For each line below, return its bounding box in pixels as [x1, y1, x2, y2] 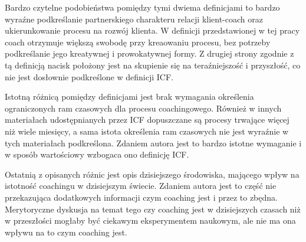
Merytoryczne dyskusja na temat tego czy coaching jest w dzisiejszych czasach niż [5, 202, 301, 215]
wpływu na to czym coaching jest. [5, 225, 127, 238]
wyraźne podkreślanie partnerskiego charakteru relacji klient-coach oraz [5, 12, 263, 25]
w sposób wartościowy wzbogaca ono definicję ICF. [5, 148, 189, 161]
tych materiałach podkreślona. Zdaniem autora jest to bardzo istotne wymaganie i [5, 136, 302, 149]
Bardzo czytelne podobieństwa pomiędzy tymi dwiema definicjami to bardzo [5, 1, 280, 13]
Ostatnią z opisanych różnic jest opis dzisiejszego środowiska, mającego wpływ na [5, 168, 300, 180]
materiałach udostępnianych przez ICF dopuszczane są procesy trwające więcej [5, 113, 289, 126]
